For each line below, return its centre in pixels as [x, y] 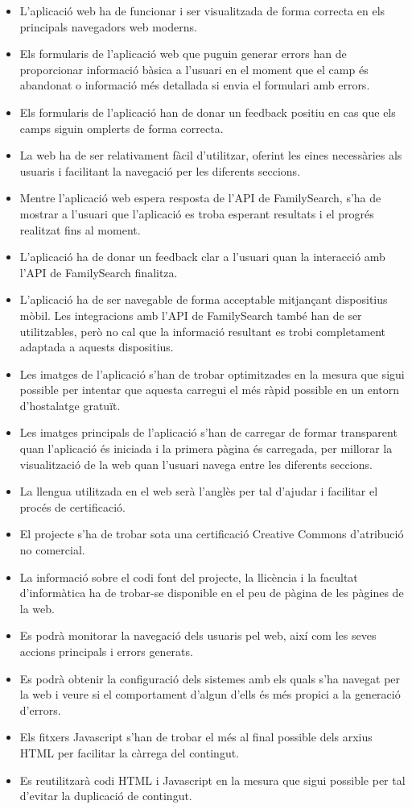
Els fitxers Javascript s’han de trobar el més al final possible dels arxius [196, 737]
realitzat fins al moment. [80, 229]
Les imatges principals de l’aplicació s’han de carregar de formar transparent [208, 432]
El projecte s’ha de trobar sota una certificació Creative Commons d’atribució [212, 534]
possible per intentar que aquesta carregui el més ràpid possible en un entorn [210, 390]
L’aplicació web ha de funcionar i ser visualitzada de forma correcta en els [202, 10]
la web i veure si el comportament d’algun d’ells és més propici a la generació [210, 694]
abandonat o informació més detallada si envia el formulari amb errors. [195, 85]
